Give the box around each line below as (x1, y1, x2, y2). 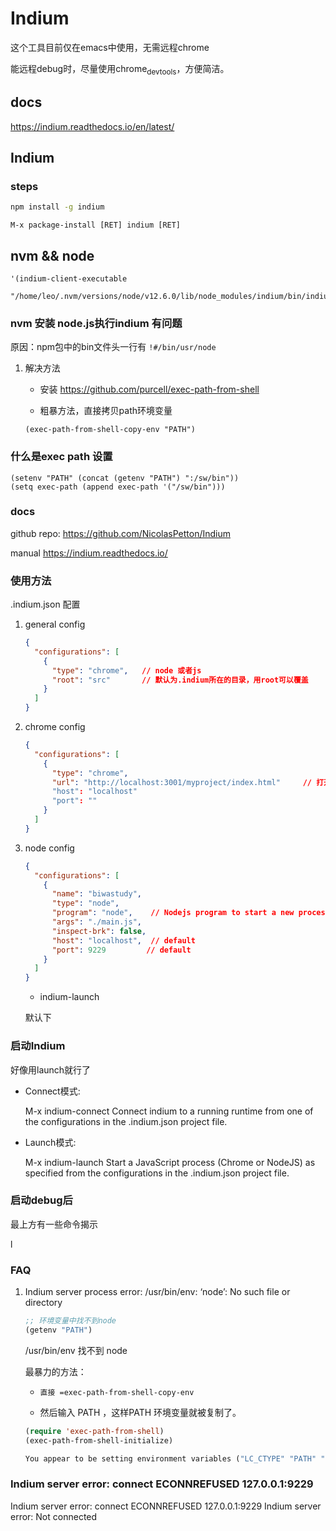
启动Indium (10, 1039, 66, 1053)
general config (24, 618, 86, 631)
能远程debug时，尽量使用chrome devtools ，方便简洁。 (10, 62, 230, 77)
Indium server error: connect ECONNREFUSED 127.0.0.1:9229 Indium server (10, 1500, 322, 1512)
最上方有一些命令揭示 (10, 1218, 98, 1230)
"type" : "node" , (51, 898, 120, 909)
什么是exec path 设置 (10, 450, 113, 464)
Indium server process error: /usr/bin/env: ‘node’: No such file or (24, 1286, 291, 1298)
